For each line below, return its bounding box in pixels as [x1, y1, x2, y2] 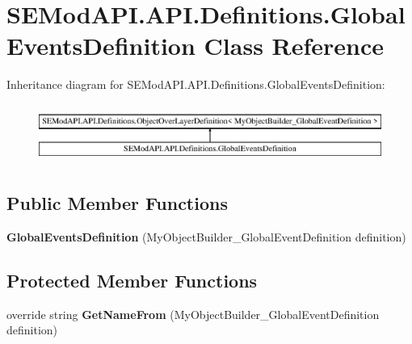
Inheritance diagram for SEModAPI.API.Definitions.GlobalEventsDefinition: [6, 76, 385, 93]
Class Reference [204, 29, 385, 62]
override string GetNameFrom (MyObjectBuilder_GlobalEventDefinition [6, 305, 380, 322]
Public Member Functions [6, 191, 228, 216]
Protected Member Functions [6, 267, 258, 292]
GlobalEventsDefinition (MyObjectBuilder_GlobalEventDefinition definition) [6, 228, 406, 245]
